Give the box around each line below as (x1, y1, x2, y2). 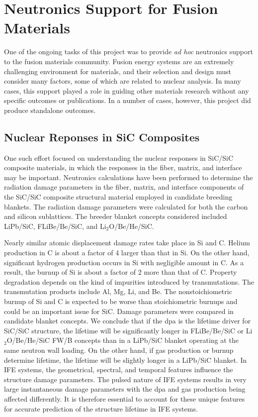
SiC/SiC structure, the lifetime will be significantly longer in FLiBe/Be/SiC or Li (4, 325, 253, 335)
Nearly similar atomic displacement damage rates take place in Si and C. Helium (4, 237, 250, 248)
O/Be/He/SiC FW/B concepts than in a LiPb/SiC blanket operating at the (6, 335, 239, 345)
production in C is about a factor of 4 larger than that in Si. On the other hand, (4, 247, 250, 258)
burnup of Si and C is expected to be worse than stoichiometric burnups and (4, 296, 238, 306)
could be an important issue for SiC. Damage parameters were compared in (4, 306, 234, 316)
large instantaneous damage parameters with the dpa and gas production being (4, 384, 246, 394)
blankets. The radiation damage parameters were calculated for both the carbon (4, 201, 248, 211)
